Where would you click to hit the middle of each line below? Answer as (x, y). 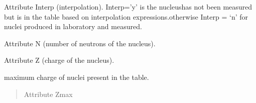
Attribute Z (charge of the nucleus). (59, 60)
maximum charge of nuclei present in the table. (77, 77)
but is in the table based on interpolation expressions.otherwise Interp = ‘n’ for (126, 16)
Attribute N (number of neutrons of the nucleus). (80, 43)
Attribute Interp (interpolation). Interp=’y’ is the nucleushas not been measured (128, 7)
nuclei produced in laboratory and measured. (73, 26)
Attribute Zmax (48, 94)
